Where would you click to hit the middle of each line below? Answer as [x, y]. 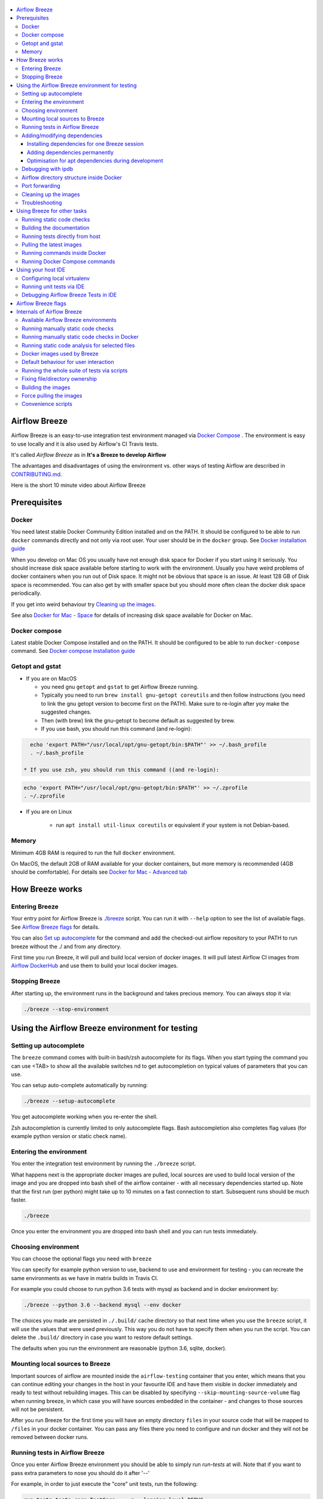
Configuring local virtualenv [56, 278]
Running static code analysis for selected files [78, 345]
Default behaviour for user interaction [68, 362]
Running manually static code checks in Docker [80, 337]
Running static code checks [56, 219]
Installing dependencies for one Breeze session [85, 144]
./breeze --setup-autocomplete [70, 1101]
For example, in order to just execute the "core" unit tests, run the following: [104, 1484]
